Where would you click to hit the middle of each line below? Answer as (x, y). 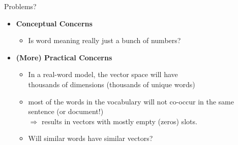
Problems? (20, 6)
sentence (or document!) (66, 111)
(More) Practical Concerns (64, 57)
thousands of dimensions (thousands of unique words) (112, 84)
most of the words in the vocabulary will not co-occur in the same (131, 101)
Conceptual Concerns (54, 23)
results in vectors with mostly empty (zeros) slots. (119, 121)
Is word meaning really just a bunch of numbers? (105, 40)
